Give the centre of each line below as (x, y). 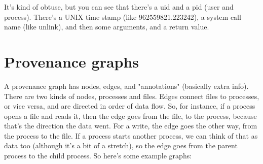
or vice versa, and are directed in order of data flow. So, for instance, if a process (130, 106)
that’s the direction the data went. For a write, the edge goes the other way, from (131, 126)
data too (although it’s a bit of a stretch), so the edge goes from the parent (121, 145)
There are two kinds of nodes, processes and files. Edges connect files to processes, (132, 96)
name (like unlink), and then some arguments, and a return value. (107, 27)
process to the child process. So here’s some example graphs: (98, 156)
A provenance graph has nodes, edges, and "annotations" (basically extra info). (126, 86)
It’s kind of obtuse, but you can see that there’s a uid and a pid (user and (119, 7)
